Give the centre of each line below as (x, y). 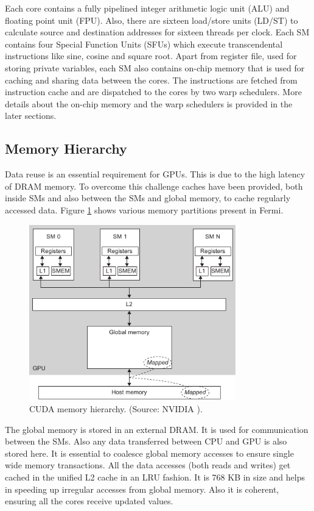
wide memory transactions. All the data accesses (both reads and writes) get (148, 465)
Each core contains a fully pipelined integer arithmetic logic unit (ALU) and (147, 8)
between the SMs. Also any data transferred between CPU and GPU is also (146, 441)
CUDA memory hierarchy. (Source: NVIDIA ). (116, 409)
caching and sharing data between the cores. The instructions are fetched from (151, 80)
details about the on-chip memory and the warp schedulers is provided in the (149, 103)
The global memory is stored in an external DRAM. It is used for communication (157, 429)
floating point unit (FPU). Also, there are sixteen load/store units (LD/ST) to (152, 20)
